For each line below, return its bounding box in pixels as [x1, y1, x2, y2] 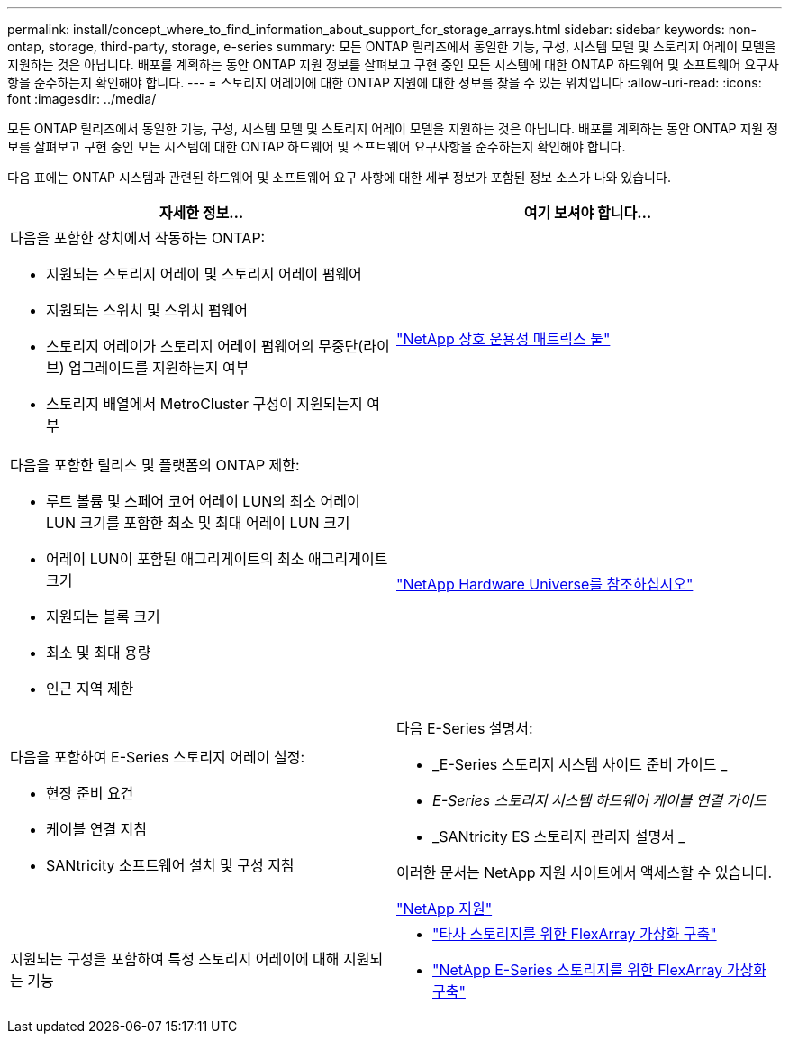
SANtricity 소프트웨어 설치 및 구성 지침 [46, 856, 295, 874]
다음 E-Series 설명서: [396, 719, 533, 737]
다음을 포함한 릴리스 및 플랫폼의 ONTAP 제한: [10, 456, 300, 474]
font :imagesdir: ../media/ [7, 91, 157, 106]
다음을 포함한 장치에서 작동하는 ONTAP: [10, 229, 266, 247]
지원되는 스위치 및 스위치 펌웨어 [46, 301, 249, 319]
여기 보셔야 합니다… [523, 204, 652, 222]
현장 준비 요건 [46, 784, 134, 802]
